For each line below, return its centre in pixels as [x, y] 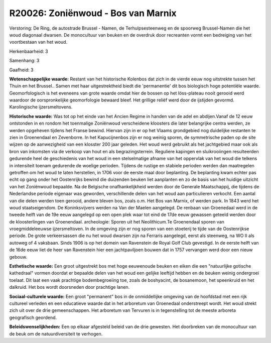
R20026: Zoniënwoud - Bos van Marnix [93, 13]
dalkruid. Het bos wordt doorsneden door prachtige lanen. [70, 287]
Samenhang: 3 [24, 61]
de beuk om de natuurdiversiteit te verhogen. [56, 333]
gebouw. [18, 257]
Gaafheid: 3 [21, 70]
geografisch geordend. [33, 317]
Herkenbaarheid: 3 [29, 51]
